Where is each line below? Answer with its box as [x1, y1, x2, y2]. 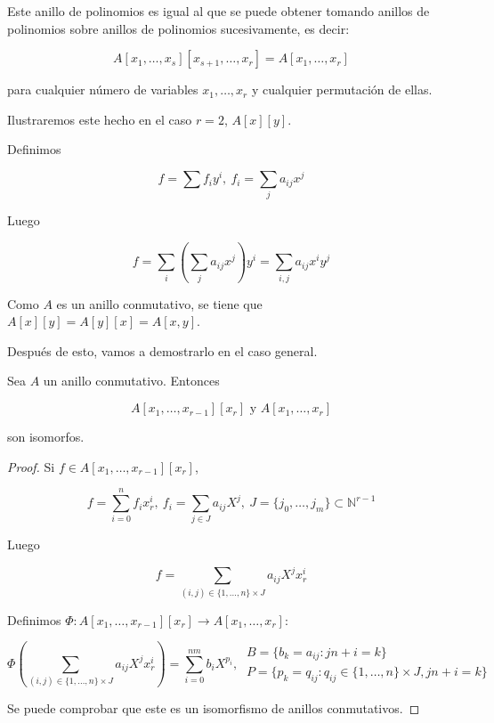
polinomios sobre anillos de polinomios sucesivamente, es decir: [7, 19, 350, 37]
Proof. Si [7, 457, 55, 475]
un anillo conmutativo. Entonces [43, 371, 220, 390]
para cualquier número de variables [7, 80, 198, 99]
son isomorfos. [7, 427, 85, 446]
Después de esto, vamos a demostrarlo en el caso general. [7, 341, 318, 360]
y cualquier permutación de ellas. [251, 80, 433, 99]
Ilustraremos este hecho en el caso [7, 110, 192, 128]
